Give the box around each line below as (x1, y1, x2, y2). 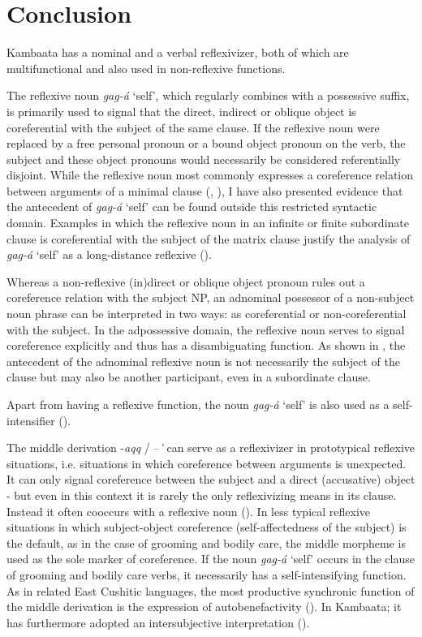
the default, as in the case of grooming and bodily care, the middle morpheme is (6, 534, 406, 551)
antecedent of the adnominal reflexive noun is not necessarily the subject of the (6, 352, 400, 369)
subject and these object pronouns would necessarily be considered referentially (6, 150, 401, 167)
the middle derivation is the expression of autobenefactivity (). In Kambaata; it (6, 598, 402, 615)
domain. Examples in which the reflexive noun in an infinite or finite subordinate (6, 214, 409, 231)
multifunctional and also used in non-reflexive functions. (6, 59, 286, 76)
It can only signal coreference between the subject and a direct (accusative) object (6, 471, 416, 488)
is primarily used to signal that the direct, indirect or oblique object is (6, 102, 356, 119)
